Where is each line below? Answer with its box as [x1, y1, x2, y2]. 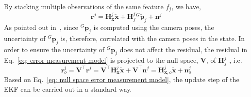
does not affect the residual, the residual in [119, 44, 248, 54]
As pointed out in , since [4, 22, 79, 32]
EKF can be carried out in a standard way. [4, 83, 132, 94]
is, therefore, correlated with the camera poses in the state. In [61, 33, 245, 43]
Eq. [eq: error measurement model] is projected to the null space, [4, 55, 199, 65]
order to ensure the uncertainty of [4, 44, 105, 54]
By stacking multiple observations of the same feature [4, 1, 164, 11]
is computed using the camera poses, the [93, 22, 214, 32]
